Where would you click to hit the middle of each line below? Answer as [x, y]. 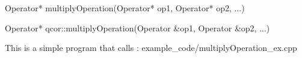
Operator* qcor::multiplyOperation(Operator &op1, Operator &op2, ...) [137, 28]
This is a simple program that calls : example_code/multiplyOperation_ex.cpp [151, 48]
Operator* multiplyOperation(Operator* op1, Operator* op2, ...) [125, 8]
